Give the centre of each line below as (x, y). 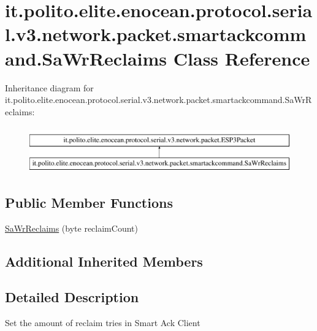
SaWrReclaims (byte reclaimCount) (71, 228)
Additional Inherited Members (104, 261)
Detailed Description (72, 297)
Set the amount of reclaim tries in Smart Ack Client (103, 323)
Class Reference (242, 58)
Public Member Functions (89, 202)
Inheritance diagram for (49, 87)
